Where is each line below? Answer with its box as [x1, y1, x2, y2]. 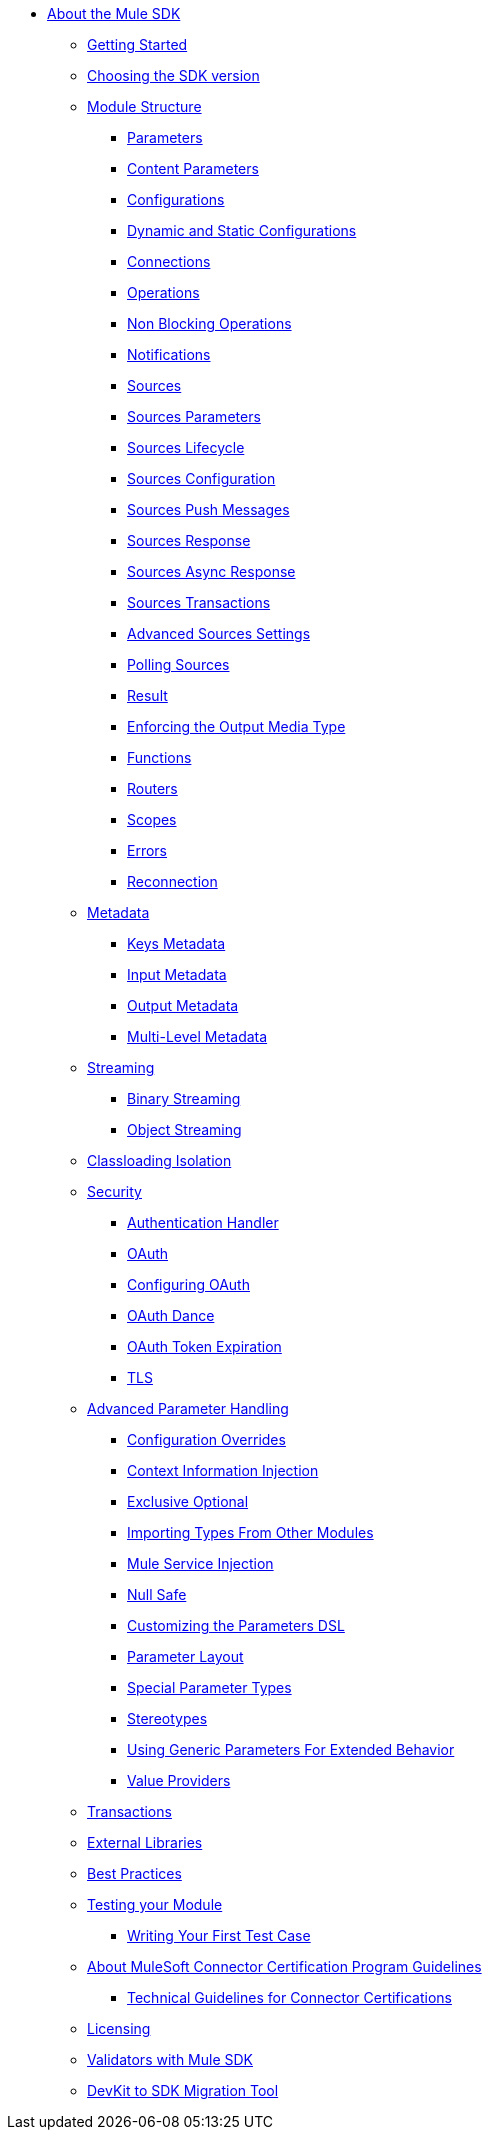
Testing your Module [87, 1896, 223, 1913]
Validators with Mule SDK [87, 2051, 254, 2068]
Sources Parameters [127, 408, 261, 425]
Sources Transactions [127, 594, 271, 611]
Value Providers [127, 1772, 231, 1789]
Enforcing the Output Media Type [127, 718, 346, 735]
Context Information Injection [127, 1462, 319, 1479]
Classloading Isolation [87, 1152, 232, 1169]
